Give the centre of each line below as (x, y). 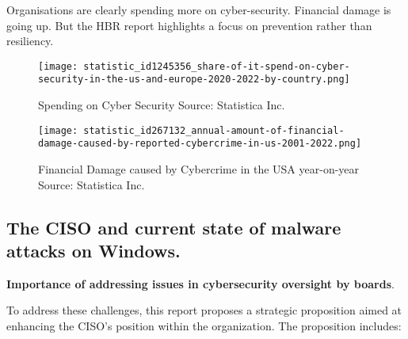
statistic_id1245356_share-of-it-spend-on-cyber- (217, 66)
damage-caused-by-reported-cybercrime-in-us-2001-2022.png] (200, 144)
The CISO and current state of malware (174, 227)
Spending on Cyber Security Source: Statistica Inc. (162, 105)
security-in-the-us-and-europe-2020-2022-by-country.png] (194, 80)
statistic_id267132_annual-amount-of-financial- (214, 130)
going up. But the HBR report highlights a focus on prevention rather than (189, 25)
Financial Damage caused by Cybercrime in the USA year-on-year (199, 169)
